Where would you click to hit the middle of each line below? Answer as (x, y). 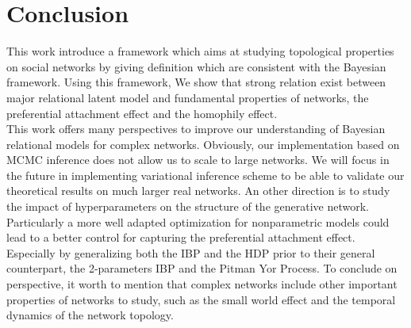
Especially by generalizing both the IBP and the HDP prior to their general (191, 252)
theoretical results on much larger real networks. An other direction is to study (198, 191)
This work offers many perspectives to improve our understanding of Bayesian (196, 129)
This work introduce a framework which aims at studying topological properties (200, 51)
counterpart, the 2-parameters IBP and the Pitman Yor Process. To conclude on (202, 268)
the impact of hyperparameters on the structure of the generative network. (188, 206)
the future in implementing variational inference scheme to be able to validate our (205, 175)
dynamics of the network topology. (90, 315)
